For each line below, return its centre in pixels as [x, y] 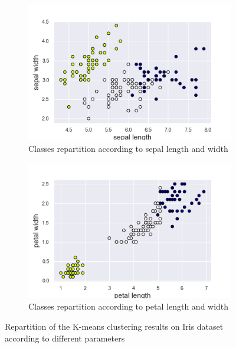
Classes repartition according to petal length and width [129, 306]
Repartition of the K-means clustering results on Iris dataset [114, 326]
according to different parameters [65, 338]
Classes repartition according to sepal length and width [128, 148]
